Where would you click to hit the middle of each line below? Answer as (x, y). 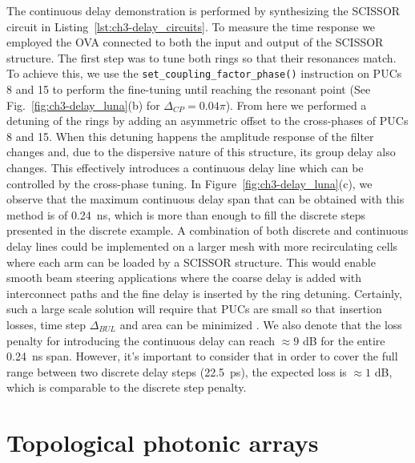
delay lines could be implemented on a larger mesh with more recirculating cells (202, 246)
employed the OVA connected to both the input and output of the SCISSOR (195, 42)
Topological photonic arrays (163, 443)
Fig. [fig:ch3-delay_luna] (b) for (83, 105)
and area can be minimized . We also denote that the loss (261, 324)
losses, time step (46, 324)
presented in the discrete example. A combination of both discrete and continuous (207, 230)
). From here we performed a (296, 105)
